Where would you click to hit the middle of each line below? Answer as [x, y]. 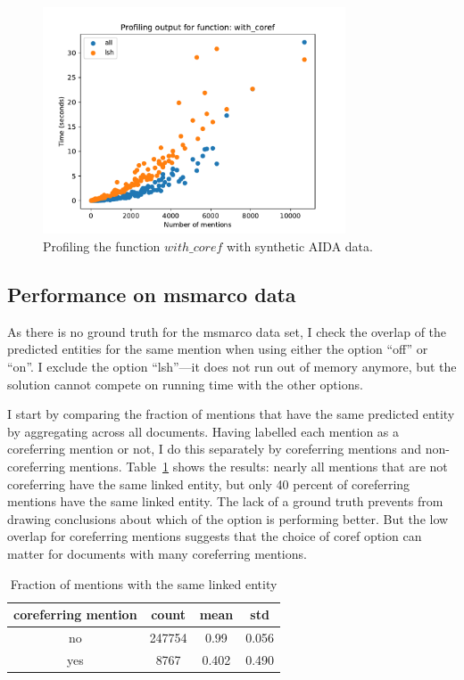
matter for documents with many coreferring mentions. [157, 553]
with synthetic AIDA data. [299, 246]
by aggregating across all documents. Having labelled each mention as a [203, 431]
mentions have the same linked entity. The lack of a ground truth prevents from [225, 501]
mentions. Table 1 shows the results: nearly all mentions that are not [258, 466]
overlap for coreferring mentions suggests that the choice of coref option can [215, 536]
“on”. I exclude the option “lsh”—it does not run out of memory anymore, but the [232, 366]
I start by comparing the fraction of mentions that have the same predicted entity [231, 414]
